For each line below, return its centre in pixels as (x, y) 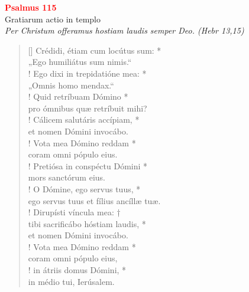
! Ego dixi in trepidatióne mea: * (87, 73)
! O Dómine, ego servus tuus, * (84, 188)
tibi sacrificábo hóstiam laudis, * (87, 223)
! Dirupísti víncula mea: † (74, 212)
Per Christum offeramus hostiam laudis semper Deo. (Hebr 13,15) (124, 30)
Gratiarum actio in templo (53, 19)
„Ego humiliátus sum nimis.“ (80, 62)
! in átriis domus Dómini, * (77, 270)
